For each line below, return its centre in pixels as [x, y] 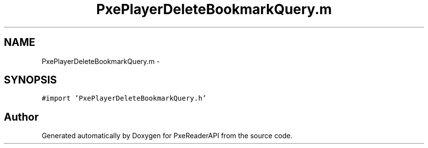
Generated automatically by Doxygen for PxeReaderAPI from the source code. [167, 136]
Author [21, 117]
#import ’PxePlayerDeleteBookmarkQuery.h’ [124, 98]
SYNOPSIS [31, 80]
